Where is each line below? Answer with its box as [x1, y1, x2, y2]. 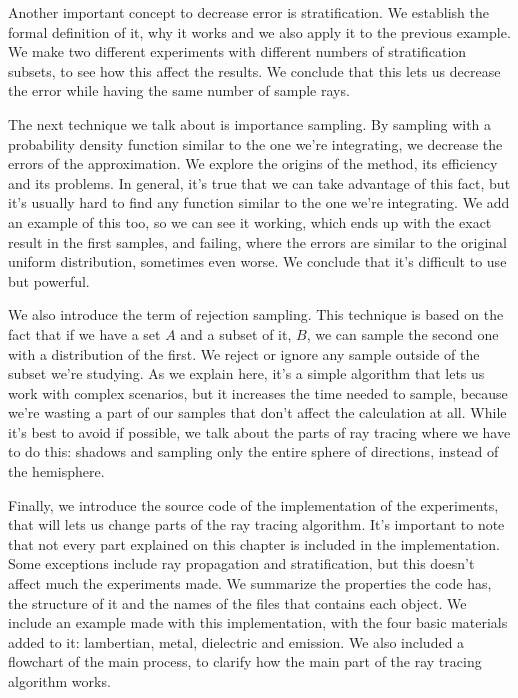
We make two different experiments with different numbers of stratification [8, 41, 467, 62]
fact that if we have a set [8, 323, 161, 344]
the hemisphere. [8, 461, 105, 482]
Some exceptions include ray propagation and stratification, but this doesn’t [8, 553, 475, 574]
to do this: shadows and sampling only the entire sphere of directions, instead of [8, 441, 499, 462]
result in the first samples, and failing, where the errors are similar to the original [8, 231, 507, 252]
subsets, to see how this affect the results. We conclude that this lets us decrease [8, 60, 501, 81]
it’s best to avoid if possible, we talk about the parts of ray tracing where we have [8, 421, 511, 442]
